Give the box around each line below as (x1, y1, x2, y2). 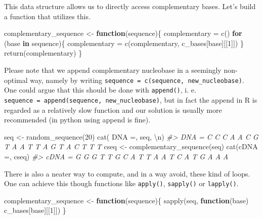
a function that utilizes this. (4, 11, 91, 21)
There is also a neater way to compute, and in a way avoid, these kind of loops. (4, 168, 250, 179)
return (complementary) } (4, 48, 82, 58)
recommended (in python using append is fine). (4, 114, 151, 125)
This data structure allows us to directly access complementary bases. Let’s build (4, 1, 256, 11)
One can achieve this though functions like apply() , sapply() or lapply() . (4, 178, 239, 189)
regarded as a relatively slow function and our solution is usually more (4, 104, 222, 115)
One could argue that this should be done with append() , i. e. (4, 84, 196, 95)
